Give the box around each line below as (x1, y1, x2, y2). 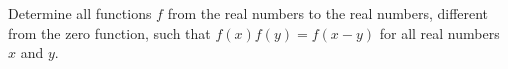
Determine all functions (8, 3, 152, 23)
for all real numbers (379, 22, 500, 43)
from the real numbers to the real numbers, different (167, 3, 489, 23)
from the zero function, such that (8, 22, 211, 43)
